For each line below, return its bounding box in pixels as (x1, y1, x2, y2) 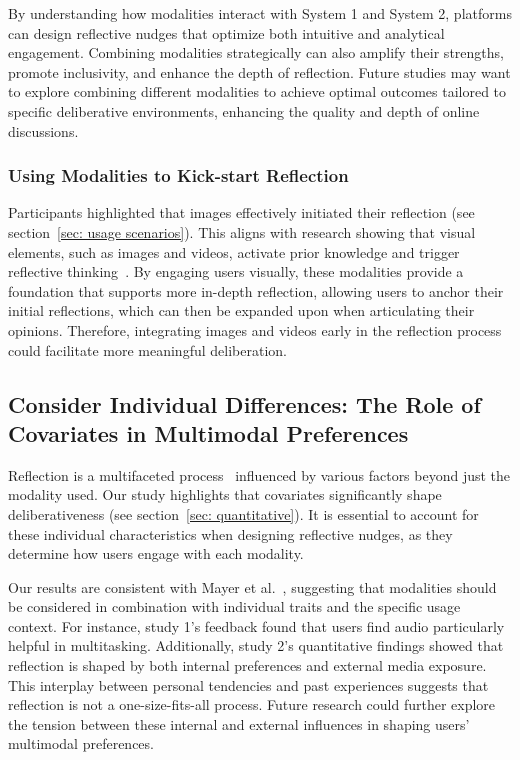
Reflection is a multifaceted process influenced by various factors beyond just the (8, 464, 511, 485)
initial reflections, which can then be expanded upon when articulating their (8, 300, 475, 321)
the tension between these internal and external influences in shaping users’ (8, 713, 470, 734)
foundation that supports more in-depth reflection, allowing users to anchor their (8, 280, 504, 301)
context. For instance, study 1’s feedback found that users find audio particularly (8, 615, 505, 636)
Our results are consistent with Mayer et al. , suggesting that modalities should (8, 576, 497, 597)
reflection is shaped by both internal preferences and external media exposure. (8, 655, 487, 676)
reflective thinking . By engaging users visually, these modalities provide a (8, 261, 464, 282)
